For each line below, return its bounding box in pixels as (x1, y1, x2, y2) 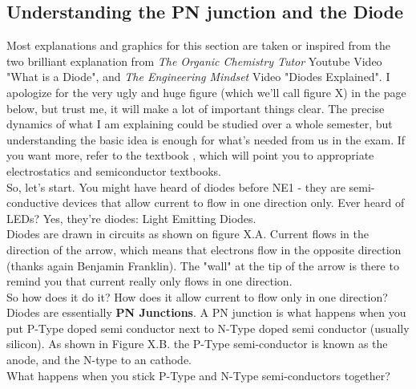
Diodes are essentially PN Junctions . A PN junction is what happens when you (6, 304, 406, 321)
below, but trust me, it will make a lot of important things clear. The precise (6, 99, 385, 116)
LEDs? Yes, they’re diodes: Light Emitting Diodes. (6, 209, 256, 226)
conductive (6, 194, 59, 211)
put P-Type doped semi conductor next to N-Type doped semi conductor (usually (6, 319, 410, 336)
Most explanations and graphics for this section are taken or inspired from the (6, 37, 391, 54)
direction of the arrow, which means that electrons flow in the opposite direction (6, 241, 402, 257)
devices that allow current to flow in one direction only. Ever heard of (62, 194, 405, 211)
